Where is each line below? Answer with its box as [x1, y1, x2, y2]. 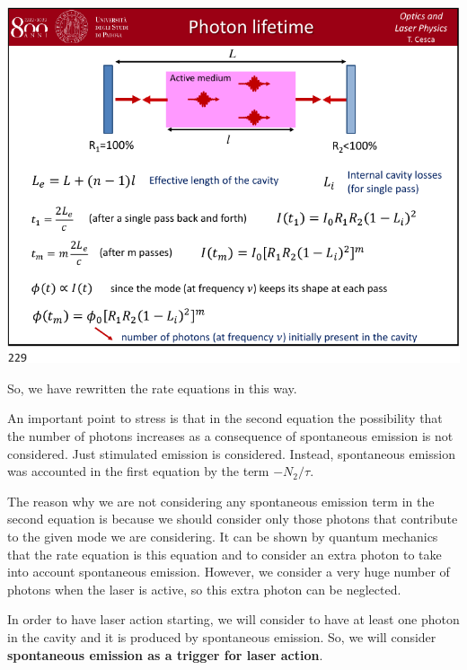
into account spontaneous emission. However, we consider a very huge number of [7, 562, 450, 581]
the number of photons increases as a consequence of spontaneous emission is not [7, 427, 454, 445]
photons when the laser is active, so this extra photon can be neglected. [7, 579, 401, 598]
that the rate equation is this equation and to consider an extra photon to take [7, 544, 442, 563]
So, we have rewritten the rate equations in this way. [7, 378, 297, 397]
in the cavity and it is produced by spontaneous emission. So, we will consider [7, 627, 436, 646]
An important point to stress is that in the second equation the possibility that [7, 409, 443, 428]
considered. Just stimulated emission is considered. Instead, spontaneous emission [7, 444, 455, 463]
